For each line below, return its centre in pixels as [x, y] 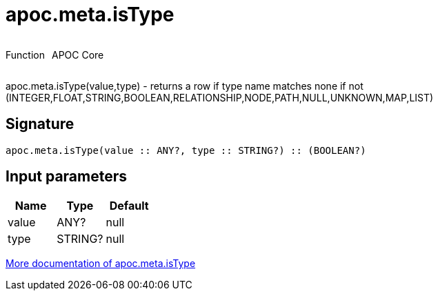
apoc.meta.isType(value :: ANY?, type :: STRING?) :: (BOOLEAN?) [186, 150]
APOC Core [78, 55]
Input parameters [67, 177]
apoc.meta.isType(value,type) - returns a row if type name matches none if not [185, 86]
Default [129, 206]
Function [25, 55]
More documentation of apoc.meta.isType [101, 264]
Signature [40, 124]
